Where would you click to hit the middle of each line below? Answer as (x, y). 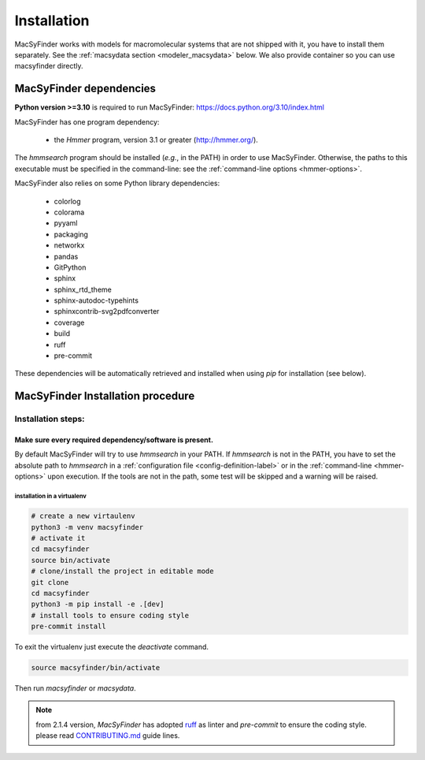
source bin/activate (70, 560)
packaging (71, 234)
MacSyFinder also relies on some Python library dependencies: (117, 183)
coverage (69, 322)
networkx (69, 245)
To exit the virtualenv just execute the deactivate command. (111, 647)
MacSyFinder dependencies (85, 89)
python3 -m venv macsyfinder (87, 527)
